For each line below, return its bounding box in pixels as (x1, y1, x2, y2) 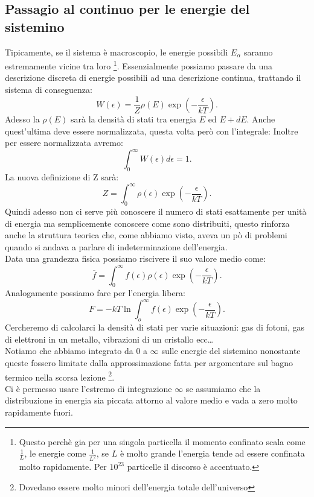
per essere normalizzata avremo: (5, 136, 123, 149)
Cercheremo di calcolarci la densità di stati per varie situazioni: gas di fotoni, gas (5, 321, 305, 334)
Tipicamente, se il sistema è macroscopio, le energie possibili (5, 45, 228, 58)
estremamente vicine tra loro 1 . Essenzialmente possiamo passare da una (5, 58, 273, 72)
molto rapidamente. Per (19, 460, 107, 473)
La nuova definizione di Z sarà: (5, 171, 119, 183)
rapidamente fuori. (5, 406, 73, 419)
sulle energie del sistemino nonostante (161, 344, 301, 357)
